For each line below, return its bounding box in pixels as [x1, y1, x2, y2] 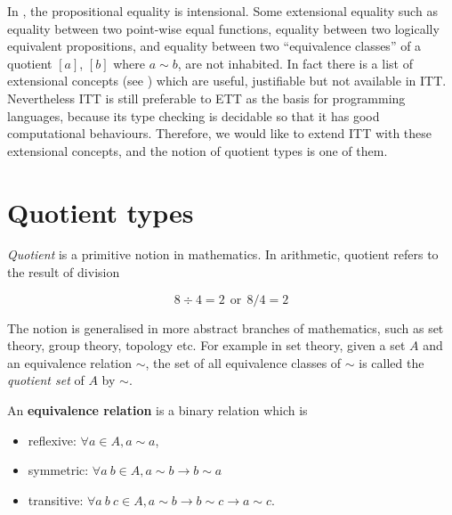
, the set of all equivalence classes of [145, 353, 342, 372]
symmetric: [28, 461, 89, 479]
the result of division [7, 263, 120, 282]
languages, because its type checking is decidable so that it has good [7, 106, 380, 125]
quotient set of [7, 371, 85, 389]
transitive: [28, 490, 84, 509]
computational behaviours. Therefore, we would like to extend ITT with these [7, 124, 432, 143]
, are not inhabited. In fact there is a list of [177, 53, 413, 72]
